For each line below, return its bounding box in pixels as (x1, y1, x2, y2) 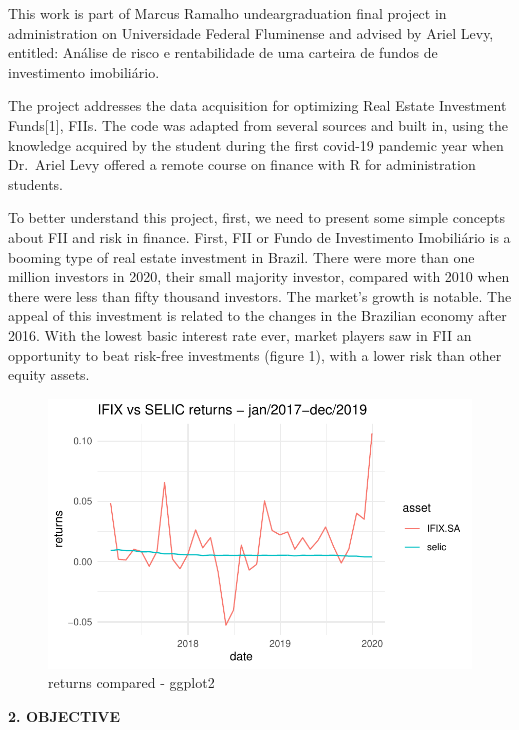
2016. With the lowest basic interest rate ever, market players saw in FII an (8, 324, 472, 345)
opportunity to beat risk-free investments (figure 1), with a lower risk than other (8, 344, 502, 365)
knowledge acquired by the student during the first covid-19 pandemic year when (8, 134, 504, 155)
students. (8, 173, 63, 194)
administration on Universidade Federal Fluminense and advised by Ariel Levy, (8, 22, 494, 43)
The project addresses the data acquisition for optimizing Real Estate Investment (8, 95, 507, 116)
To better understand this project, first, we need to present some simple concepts (8, 207, 505, 228)
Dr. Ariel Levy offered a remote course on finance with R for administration (8, 154, 476, 175)
